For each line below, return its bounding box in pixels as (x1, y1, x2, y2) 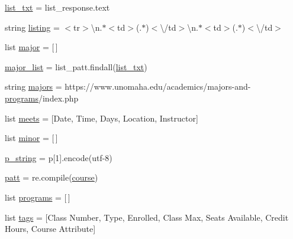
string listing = (5, 21, 60, 33)
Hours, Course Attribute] (5, 222, 96, 235)
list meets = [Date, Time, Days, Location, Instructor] (5, 112, 198, 124)
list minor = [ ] (5, 132, 58, 144)
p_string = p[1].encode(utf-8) (5, 151, 112, 163)
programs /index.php (5, 91, 79, 104)
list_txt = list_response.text (5, 1, 110, 13)
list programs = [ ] (5, 191, 70, 203)
